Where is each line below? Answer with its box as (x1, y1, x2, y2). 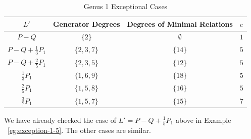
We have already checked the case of (4, 114, 117, 125)
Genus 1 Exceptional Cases (83, 1, 168, 11)
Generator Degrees (53, 18, 120, 29)
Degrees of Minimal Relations (127, 18, 233, 29)
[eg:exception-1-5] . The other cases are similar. (8, 125, 151, 135)
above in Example (175, 114, 231, 125)
